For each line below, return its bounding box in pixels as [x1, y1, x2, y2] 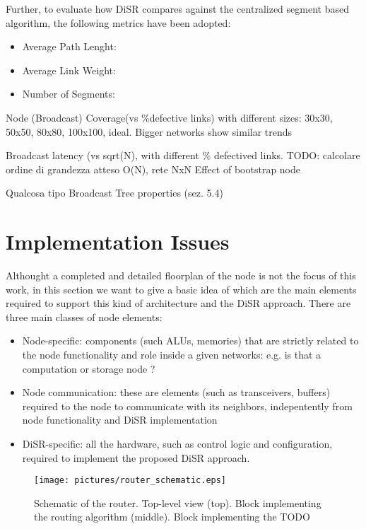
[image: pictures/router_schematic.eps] [34, 475, 227, 486]
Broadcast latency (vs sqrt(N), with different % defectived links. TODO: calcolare [6, 148, 360, 163]
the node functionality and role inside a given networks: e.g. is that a [22, 347, 321, 362]
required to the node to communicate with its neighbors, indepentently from [22, 398, 353, 413]
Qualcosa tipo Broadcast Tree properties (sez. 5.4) [6, 185, 223, 200]
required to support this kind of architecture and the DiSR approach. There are [6, 296, 351, 310]
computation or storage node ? [22, 361, 155, 376]
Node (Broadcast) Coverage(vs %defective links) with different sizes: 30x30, [6, 110, 333, 124]
